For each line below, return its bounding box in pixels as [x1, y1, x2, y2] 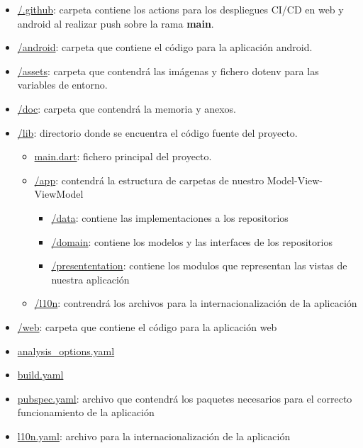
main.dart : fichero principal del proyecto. [34, 149, 212, 164]
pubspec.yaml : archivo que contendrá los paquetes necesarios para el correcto [17, 391, 352, 405]
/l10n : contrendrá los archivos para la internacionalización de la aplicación [34, 296, 357, 310]
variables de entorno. [17, 77, 108, 92]
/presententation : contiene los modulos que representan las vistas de [51, 258, 347, 273]
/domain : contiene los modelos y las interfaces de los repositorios [51, 234, 333, 249]
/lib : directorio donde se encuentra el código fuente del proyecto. [17, 125, 298, 140]
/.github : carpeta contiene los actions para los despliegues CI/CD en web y [17, 2, 344, 16]
